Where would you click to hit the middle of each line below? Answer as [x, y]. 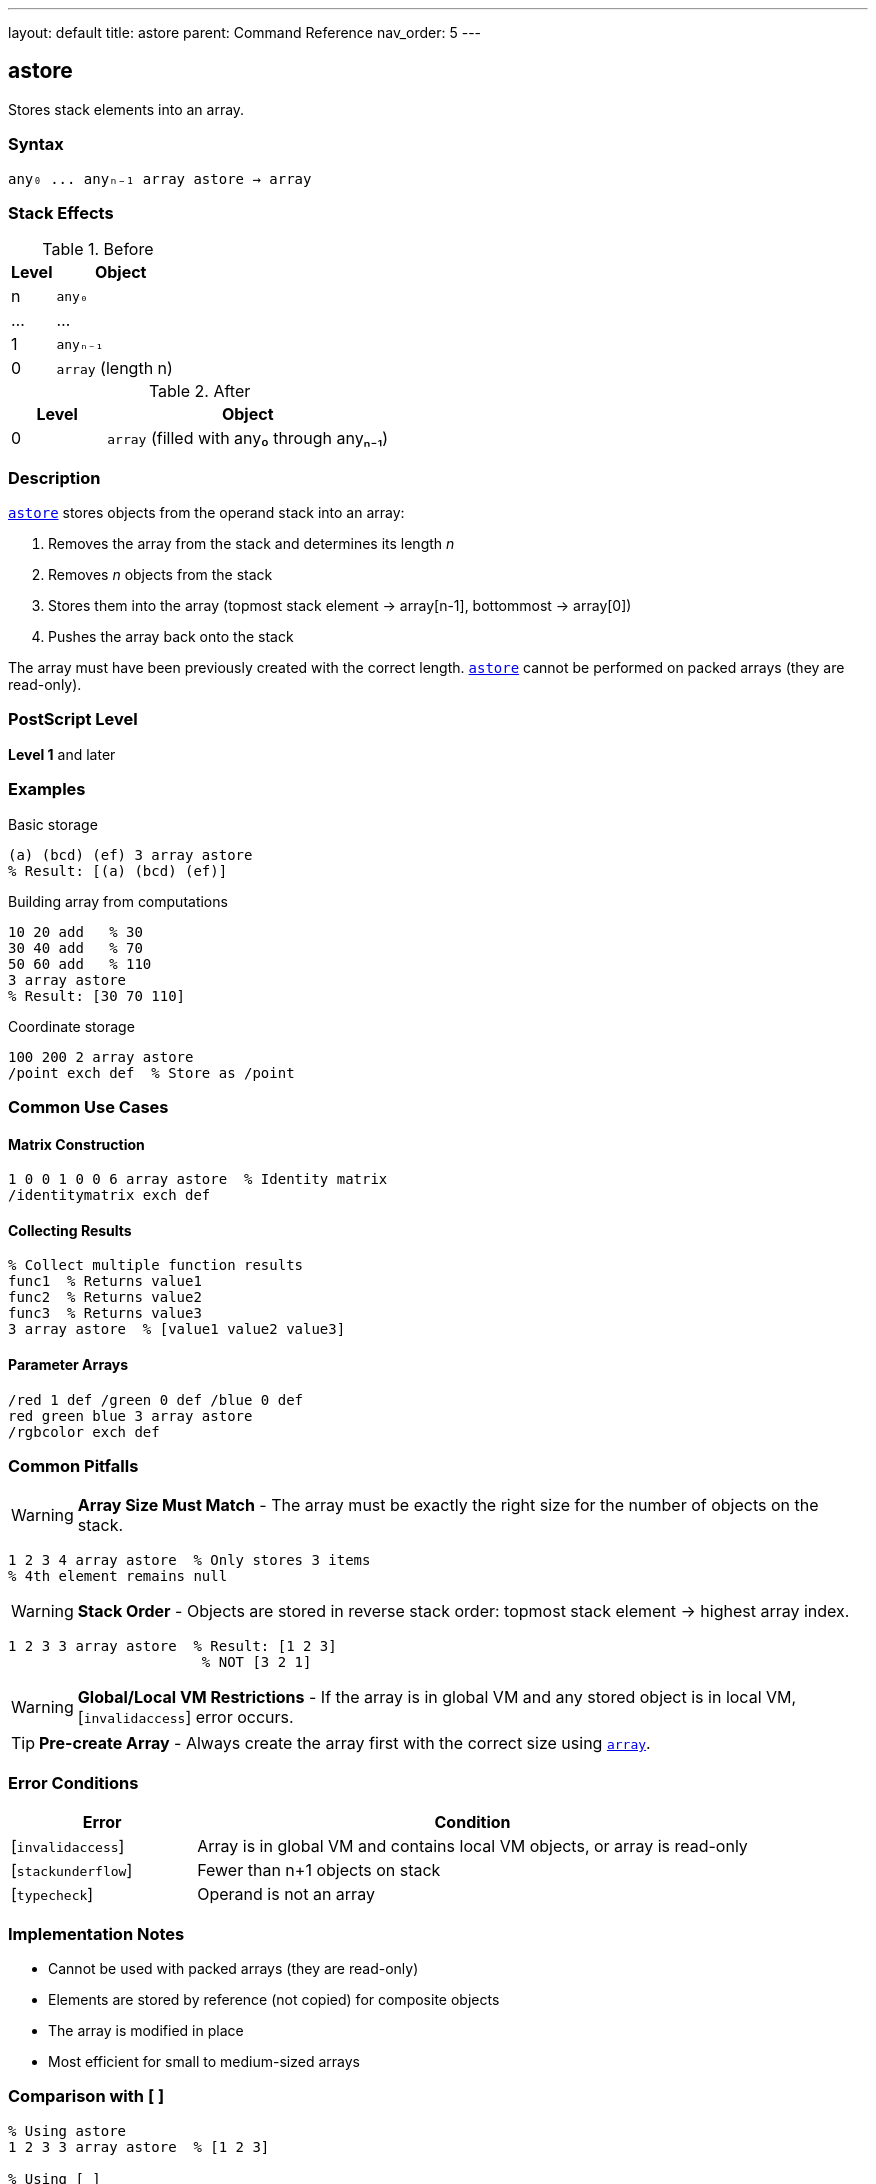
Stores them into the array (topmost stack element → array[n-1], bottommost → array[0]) [340, 606]
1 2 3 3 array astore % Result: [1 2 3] [172, 1646]
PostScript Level [73, 719]
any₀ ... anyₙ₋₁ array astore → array [160, 178]
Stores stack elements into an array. [126, 109]
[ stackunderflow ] [72, 1870]
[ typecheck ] [52, 1894]
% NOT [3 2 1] [256, 1662]
